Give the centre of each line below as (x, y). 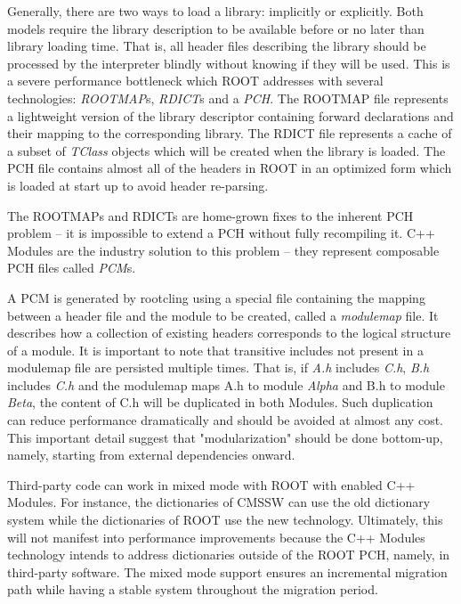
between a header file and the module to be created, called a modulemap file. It (223, 315)
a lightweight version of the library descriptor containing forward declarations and (230, 115)
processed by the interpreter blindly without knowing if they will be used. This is (229, 63)
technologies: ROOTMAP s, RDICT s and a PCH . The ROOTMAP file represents (228, 98)
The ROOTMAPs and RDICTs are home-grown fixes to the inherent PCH (210, 215)
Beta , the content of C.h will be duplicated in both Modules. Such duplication (220, 402)
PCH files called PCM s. (72, 268)
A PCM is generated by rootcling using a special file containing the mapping (216, 297)
